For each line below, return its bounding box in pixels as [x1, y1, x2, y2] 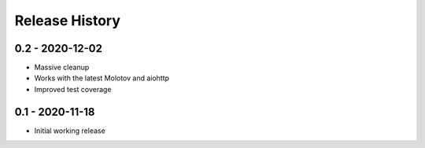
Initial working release [34, 126, 105, 135]
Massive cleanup [34, 63, 90, 72]
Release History [14, 12, 121, 29]
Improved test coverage [34, 84, 112, 94]
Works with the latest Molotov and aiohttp [34, 73, 169, 83]
